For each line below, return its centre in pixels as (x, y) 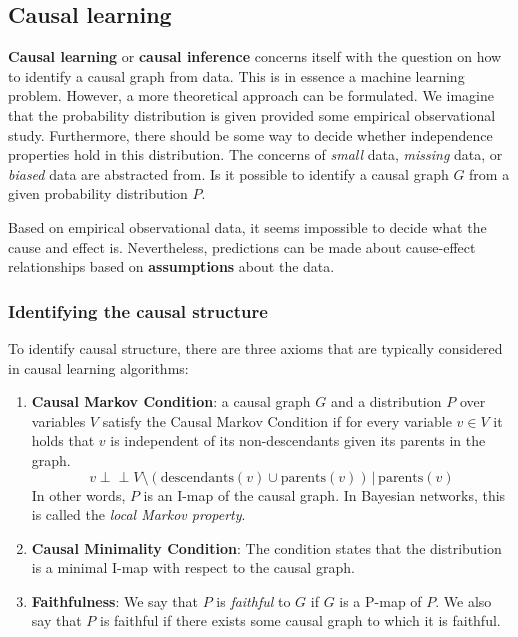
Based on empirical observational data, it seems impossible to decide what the (247, 226)
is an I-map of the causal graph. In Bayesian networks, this (324, 494)
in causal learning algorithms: (98, 367)
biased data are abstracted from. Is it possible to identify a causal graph (228, 173)
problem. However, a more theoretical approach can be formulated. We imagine (251, 95)
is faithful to (253, 600)
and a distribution (386, 401)
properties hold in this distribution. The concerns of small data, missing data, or (255, 154)
